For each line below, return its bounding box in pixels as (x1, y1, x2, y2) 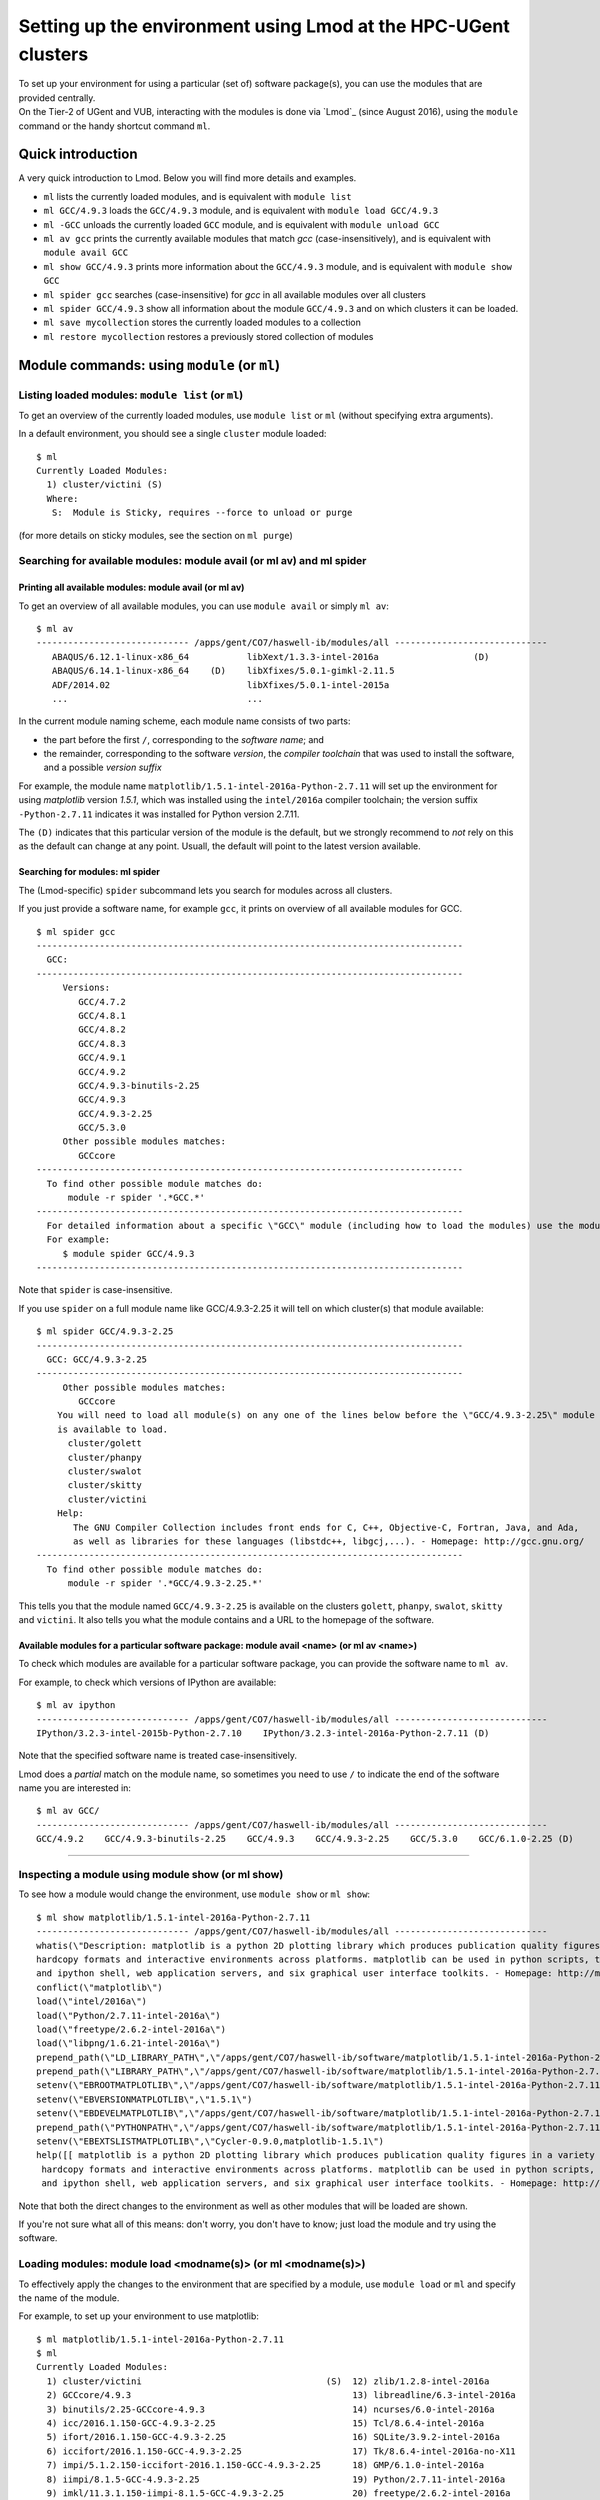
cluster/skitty (67, 1480, 142, 1491)
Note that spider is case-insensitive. (18, 1284, 173, 1296)
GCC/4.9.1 (78, 1052, 127, 1064)
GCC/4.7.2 (78, 996, 127, 1007)
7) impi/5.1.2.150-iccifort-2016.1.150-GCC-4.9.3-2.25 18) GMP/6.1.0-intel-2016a (46, 2460, 485, 2471)
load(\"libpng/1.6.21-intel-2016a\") (36, 2038, 222, 2049)
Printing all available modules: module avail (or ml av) (18, 581, 245, 594)
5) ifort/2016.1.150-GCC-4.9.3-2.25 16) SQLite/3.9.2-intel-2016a (46, 2431, 500, 2443)
